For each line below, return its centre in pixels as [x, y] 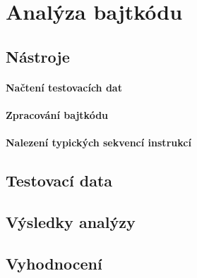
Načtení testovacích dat [64, 87]
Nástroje [38, 56]
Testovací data [59, 181]
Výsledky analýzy [71, 221]
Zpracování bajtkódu [57, 114]
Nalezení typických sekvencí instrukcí [98, 143]
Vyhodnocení [54, 263]
